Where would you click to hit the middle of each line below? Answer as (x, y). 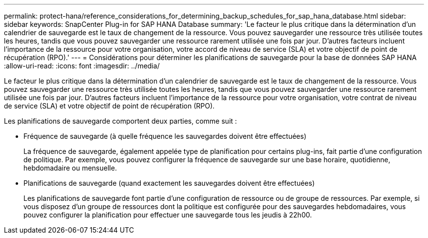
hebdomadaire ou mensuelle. (70, 168)
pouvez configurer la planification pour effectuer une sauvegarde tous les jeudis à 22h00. (168, 215)
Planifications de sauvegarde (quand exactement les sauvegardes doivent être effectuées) (169, 183)
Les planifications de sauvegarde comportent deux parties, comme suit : (120, 121)
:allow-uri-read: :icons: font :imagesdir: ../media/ (82, 66)
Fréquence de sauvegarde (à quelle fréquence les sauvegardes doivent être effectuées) (165, 136)
